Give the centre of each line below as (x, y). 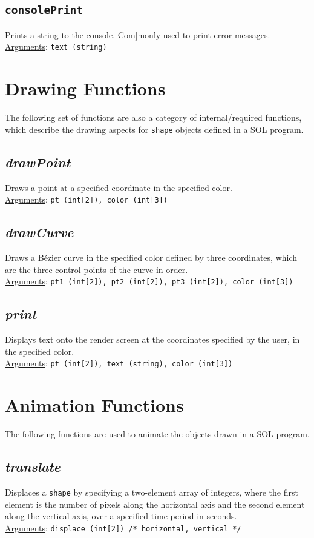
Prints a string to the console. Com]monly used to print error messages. (138, 34)
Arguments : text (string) (56, 46)
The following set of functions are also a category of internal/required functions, (153, 117)
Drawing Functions (85, 88)
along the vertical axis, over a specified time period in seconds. (121, 516)
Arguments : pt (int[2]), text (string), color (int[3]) (119, 363)
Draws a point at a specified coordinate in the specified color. (119, 187)
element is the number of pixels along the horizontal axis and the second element (155, 504)
